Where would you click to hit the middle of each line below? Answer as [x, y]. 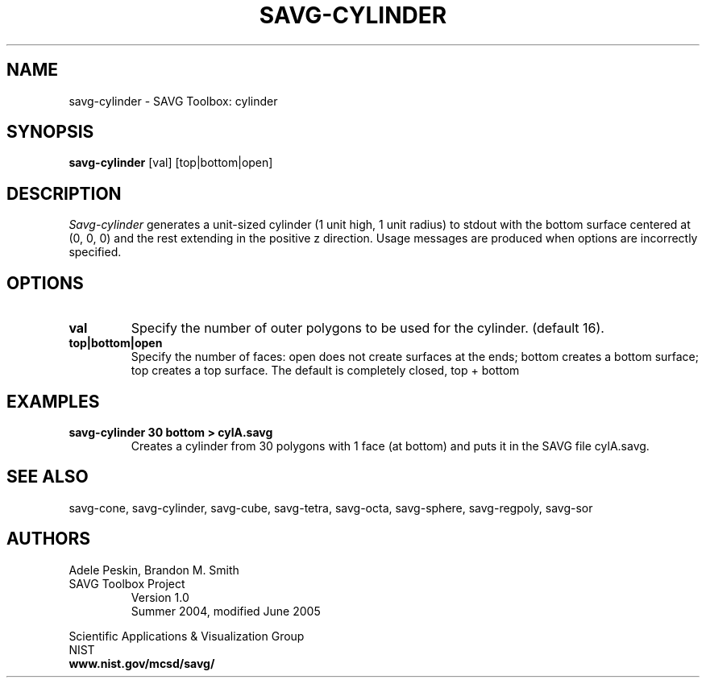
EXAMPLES [53, 401]
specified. [95, 252]
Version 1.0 [160, 597]
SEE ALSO [48, 477]
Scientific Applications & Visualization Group [187, 636]
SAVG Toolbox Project [127, 583]
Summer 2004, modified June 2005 [226, 611]
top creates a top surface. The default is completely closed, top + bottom [325, 371]
